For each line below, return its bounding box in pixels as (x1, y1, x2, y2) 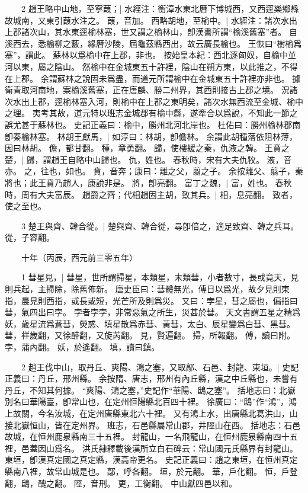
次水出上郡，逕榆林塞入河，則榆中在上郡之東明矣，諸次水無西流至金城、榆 (5, 95, 295, 107)
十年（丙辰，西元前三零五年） (21, 251, 137, 263)
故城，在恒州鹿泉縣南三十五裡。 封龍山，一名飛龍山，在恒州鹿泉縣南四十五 (5, 430, 298, 443)
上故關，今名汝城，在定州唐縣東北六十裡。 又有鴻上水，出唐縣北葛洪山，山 (5, 407, 298, 419)
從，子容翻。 (5, 231, 54, 244)
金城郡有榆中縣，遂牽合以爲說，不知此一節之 (123, 107, 298, 119)
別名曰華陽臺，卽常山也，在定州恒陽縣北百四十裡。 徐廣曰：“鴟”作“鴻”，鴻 (5, 395, 297, 408)
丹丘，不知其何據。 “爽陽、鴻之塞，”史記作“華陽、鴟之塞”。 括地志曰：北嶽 (5, 383, 296, 396)
